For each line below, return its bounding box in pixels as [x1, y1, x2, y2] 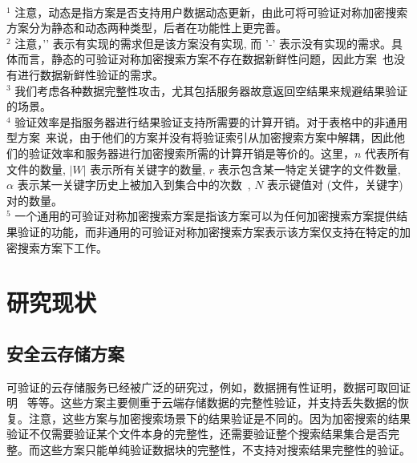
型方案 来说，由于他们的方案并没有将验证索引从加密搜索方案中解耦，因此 [6, 129, 394, 146]
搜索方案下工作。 [17, 239, 107, 256]
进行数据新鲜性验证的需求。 [17, 66, 164, 83]
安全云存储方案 [6, 340, 124, 365]
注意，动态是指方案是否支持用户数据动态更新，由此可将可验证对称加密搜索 [14, 3, 408, 20]
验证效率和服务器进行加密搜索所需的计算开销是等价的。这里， [28, 144, 354, 161]
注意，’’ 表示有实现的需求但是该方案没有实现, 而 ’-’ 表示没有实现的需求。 [14, 34, 392, 51]
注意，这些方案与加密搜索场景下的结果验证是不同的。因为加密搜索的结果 [28, 409, 411, 426]
